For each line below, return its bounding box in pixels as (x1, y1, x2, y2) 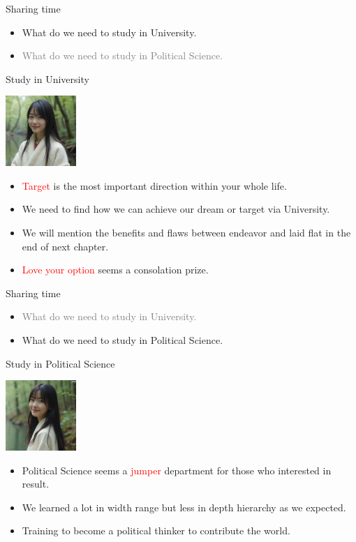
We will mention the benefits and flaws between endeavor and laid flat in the (22, 225, 351, 239)
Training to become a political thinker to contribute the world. (22, 523, 290, 538)
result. (22, 476, 50, 491)
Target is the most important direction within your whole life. (22, 178, 287, 193)
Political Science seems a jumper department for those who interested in (22, 462, 332, 477)
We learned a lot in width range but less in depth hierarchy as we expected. (22, 499, 346, 514)
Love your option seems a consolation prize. (22, 262, 209, 277)
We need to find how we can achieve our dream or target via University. (22, 202, 330, 216)
